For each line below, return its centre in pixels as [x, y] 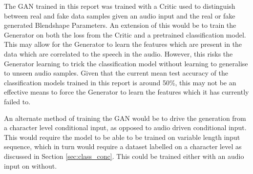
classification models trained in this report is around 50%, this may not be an [120, 82]
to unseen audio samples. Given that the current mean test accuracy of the [116, 73]
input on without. [31, 165]
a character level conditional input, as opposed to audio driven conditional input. [125, 127]
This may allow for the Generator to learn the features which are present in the [123, 44]
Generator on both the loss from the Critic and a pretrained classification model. [125, 34]
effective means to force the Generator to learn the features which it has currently [126, 92]
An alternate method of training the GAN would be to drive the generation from [125, 118]
